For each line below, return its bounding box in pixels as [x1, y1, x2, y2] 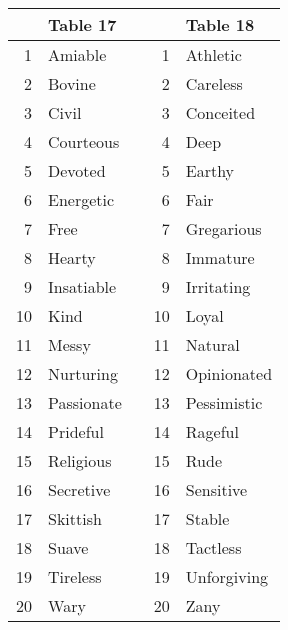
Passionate [48, 391, 122, 414]
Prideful [48, 420, 104, 443]
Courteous [48, 130, 120, 153]
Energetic [48, 188, 115, 211]
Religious [48, 449, 112, 472]
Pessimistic [185, 391, 263, 414]
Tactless [185, 536, 242, 559]
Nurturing [48, 362, 118, 385]
